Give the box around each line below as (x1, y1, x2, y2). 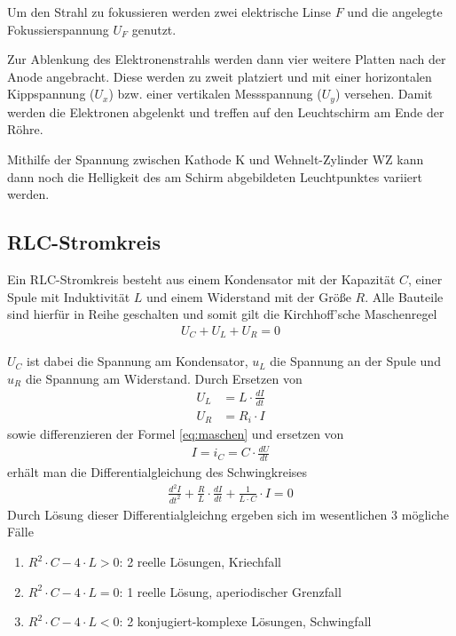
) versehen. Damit (334, 84, 433, 103)
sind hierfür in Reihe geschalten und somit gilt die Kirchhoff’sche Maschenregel (7, 305, 437, 323)
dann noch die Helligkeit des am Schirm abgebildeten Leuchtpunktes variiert (7, 167, 422, 186)
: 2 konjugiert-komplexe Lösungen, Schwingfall (119, 612, 372, 631)
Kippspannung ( (7, 84, 95, 103)
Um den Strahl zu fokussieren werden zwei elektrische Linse (7, 3, 332, 20)
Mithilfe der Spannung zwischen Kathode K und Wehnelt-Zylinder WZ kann (7, 150, 424, 169)
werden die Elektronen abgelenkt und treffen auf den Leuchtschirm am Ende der (7, 102, 444, 121)
